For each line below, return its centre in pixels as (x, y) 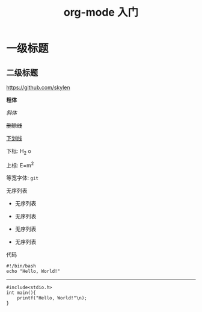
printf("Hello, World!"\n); (52, 298)
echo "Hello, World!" (33, 272)
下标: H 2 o (19, 152)
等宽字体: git (23, 178)
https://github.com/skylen (38, 87)
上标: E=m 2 (20, 164)
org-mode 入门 (101, 12)
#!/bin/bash (21, 266)
